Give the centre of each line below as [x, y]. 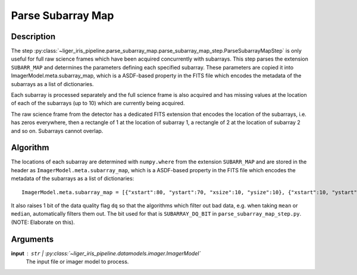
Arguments [32, 239]
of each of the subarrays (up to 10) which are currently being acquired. [98, 103]
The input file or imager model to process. [77, 262]
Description [33, 37]
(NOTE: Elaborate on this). [43, 222]
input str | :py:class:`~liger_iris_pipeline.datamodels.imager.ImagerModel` [106, 253]
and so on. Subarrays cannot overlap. [57, 131]
